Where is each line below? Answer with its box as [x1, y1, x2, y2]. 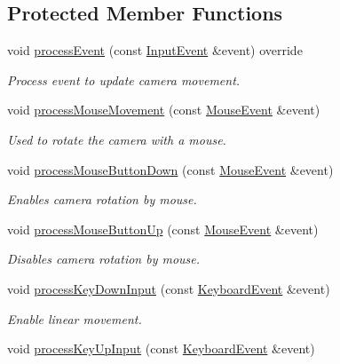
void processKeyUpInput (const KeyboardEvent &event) [7, 339, 315, 358]
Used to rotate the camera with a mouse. [7, 130, 226, 148]
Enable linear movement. [7, 309, 142, 328]
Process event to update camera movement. [7, 70, 241, 89]
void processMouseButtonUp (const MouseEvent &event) [7, 219, 319, 238]
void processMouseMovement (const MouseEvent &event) [7, 100, 320, 119]
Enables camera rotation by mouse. [7, 190, 197, 209]
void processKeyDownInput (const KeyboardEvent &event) [7, 279, 330, 297]
